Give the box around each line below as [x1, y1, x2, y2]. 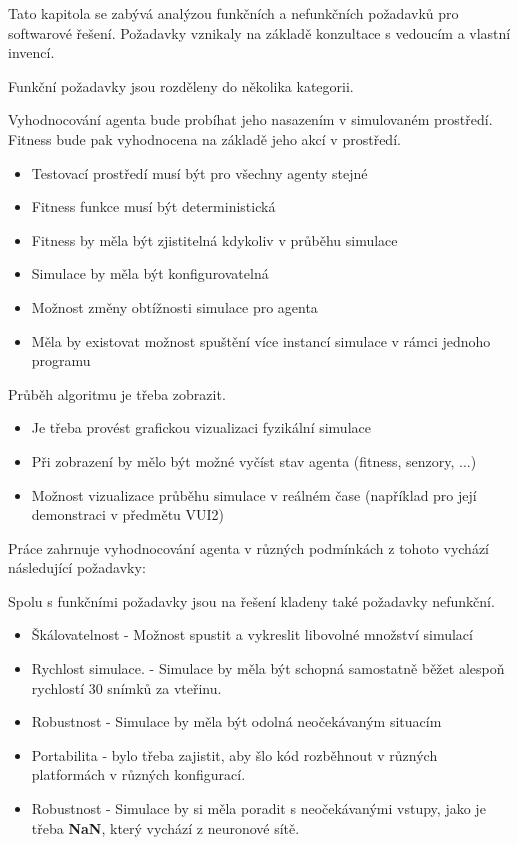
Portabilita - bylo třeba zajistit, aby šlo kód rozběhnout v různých [31, 744, 438, 765]
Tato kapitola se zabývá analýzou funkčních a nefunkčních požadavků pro [8, 3, 459, 23]
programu [31, 350, 91, 371]
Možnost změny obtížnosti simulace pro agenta [31, 296, 318, 317]
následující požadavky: [8, 557, 146, 578]
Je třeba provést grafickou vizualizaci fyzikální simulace [31, 417, 371, 438]
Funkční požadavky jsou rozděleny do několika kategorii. [8, 75, 354, 96]
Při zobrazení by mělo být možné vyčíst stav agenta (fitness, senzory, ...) [31, 450, 477, 471]
